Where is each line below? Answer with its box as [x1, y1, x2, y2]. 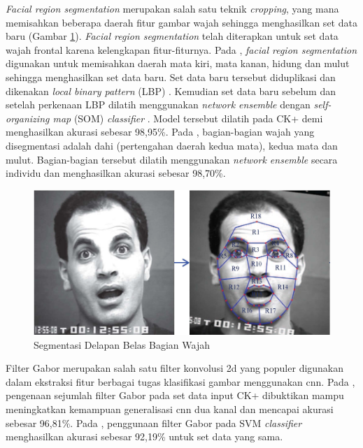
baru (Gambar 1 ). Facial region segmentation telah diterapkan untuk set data [6, 29, 339, 43]
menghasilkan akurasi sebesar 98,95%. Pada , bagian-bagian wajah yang [6, 124, 315, 139]
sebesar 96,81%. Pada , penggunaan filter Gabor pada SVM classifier [6, 415, 302, 430]
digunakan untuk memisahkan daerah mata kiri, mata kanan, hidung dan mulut [6, 56, 350, 71]
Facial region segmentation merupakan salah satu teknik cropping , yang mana [6, 1, 339, 15]
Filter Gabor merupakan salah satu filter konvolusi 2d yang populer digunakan [6, 361, 344, 375]
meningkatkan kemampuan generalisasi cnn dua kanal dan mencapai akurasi [6, 402, 334, 417]
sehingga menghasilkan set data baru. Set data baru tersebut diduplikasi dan [6, 69, 336, 84]
